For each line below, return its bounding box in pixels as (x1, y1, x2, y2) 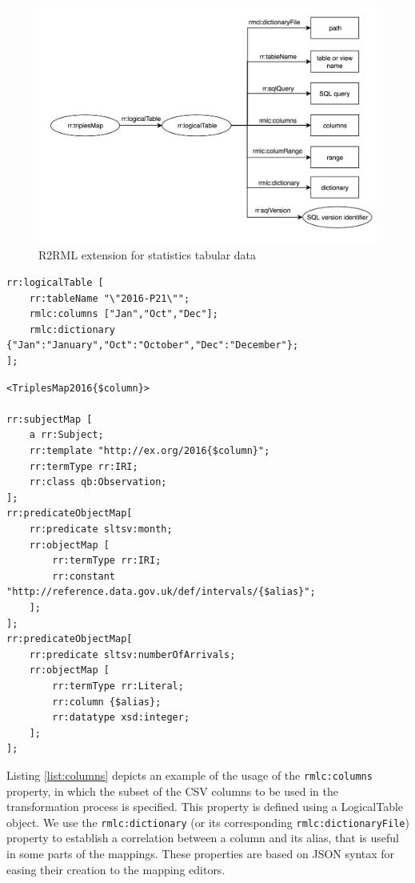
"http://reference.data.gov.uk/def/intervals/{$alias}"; (6, 586, 316, 598)
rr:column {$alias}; (52, 696, 162, 708)
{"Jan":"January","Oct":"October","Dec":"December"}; (6, 339, 299, 351)
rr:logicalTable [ (6, 277, 104, 289)
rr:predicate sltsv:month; (29, 523, 173, 535)
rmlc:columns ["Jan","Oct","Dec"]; (29, 308, 218, 320)
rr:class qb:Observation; (29, 476, 167, 488)
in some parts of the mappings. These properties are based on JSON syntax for (6, 845, 395, 861)
